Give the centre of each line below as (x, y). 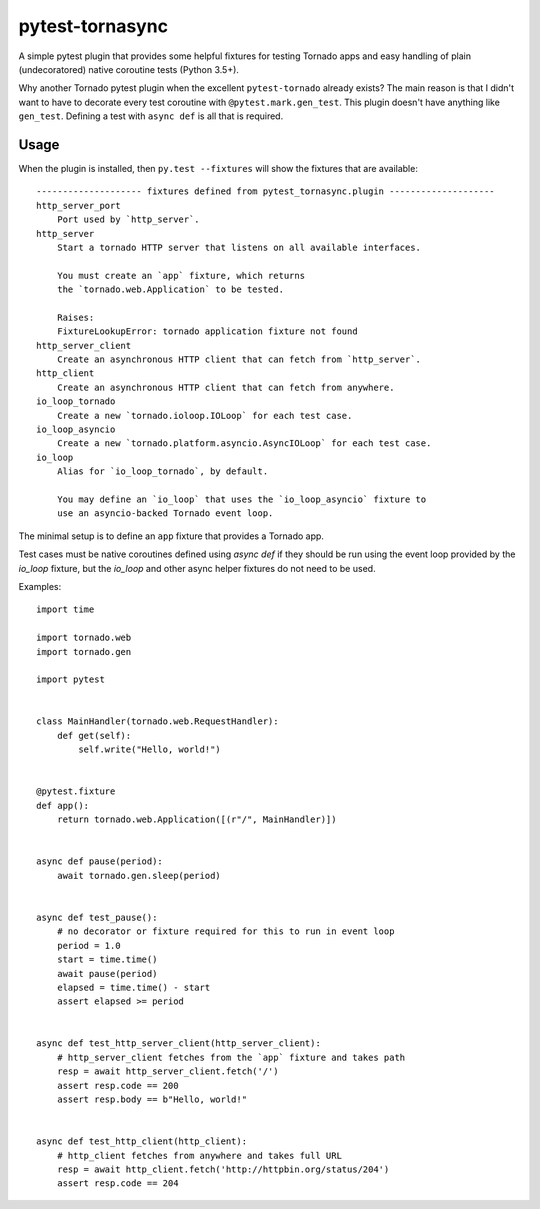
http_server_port (78, 205)
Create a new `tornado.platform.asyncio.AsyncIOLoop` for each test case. (244, 443)
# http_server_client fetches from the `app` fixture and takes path (231, 1057)
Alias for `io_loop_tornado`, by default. (162, 471)
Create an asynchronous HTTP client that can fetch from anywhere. (225, 387)
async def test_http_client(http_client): (142, 1141)
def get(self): (94, 735)
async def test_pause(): (97, 917)
